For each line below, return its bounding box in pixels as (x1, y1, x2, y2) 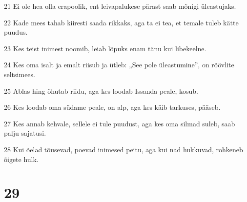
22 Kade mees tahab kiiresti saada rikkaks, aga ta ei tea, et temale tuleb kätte (4, 17, 239, 27)
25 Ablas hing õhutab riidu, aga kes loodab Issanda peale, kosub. (4, 85, 198, 96)
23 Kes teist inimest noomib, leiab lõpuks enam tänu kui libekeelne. (4, 43, 206, 53)
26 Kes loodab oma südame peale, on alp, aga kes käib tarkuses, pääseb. (4, 102, 221, 112)
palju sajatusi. (4, 128, 46, 138)
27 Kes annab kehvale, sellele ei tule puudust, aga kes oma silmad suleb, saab (4, 118, 235, 128)
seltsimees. (4, 69, 35, 79)
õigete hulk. (4, 154, 39, 164)
